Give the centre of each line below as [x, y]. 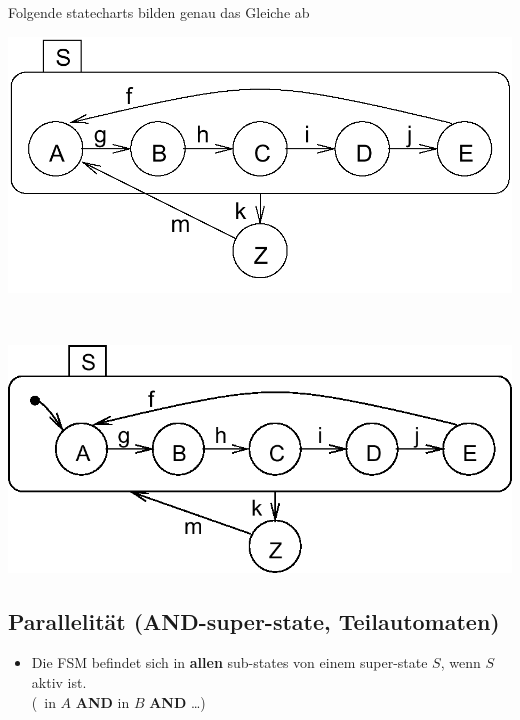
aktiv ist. [59, 682]
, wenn [460, 662]
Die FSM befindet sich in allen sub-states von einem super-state [229, 662]
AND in [102, 701]
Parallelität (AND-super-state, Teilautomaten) [254, 620]
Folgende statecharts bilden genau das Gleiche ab [159, 12]
